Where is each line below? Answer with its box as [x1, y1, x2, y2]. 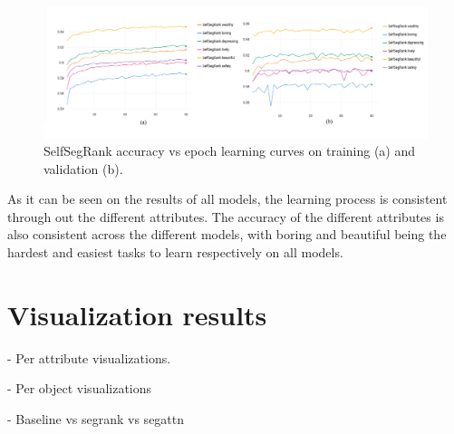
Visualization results [7, 295, 267, 333]
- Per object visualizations [7, 379, 152, 398]
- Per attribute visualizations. [7, 348, 171, 367]
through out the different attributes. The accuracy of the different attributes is [7, 207, 444, 226]
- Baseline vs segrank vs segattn [7, 409, 185, 428]
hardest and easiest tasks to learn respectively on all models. [7, 243, 343, 262]
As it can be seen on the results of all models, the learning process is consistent [7, 189, 448, 208]
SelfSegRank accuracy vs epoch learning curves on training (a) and [43, 141, 416, 160]
